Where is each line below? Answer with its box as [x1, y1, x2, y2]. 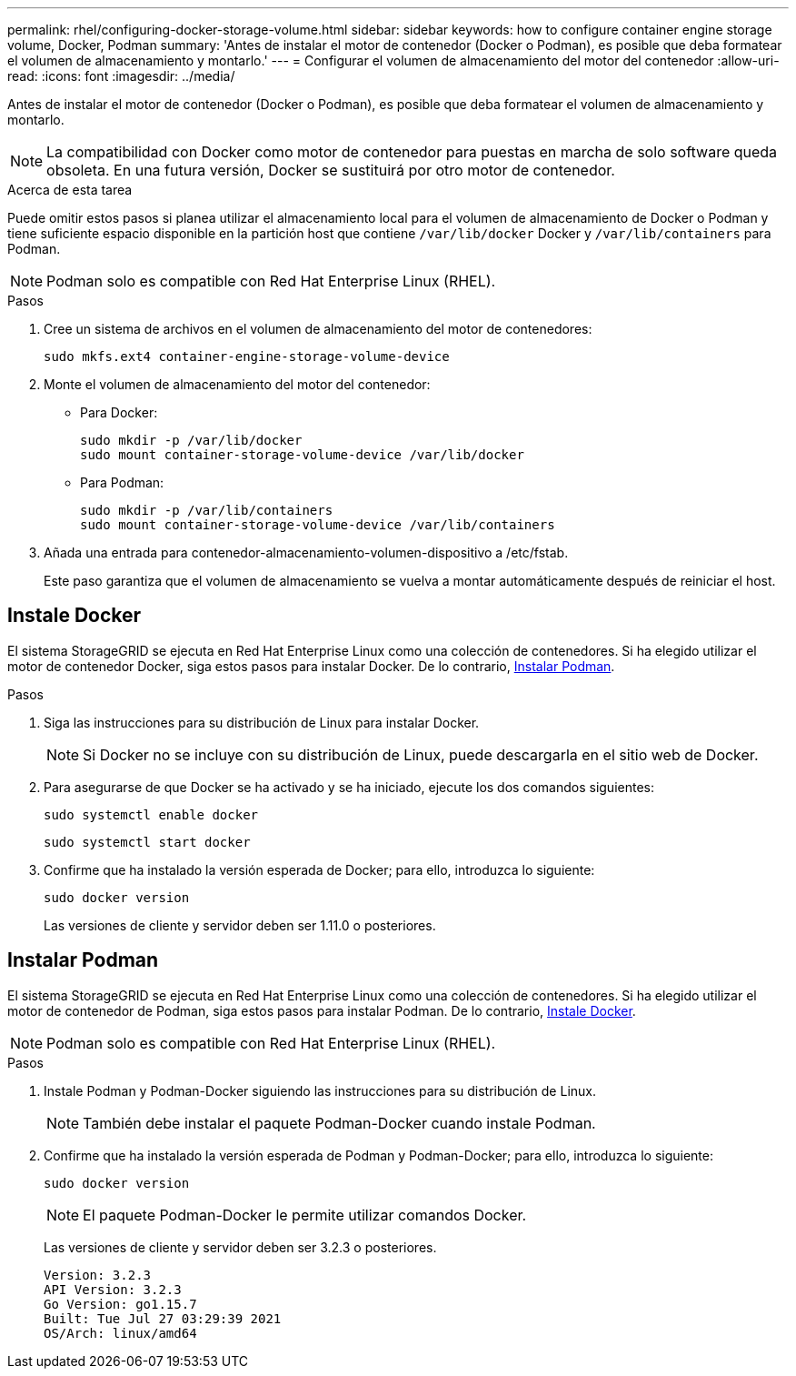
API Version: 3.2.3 [44, 1281, 182, 1297]
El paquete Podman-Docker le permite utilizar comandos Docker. [83, 1205, 527, 1224]
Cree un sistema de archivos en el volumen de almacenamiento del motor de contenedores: [44, 321, 592, 336]
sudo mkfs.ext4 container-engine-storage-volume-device [44, 349, 450, 364]
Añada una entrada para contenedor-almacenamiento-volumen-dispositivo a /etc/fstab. [44, 545, 569, 560]
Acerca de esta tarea [7, 182, 133, 197]
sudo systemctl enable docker [44, 807, 259, 822]
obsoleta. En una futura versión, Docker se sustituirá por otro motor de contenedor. [46, 161, 615, 179]
